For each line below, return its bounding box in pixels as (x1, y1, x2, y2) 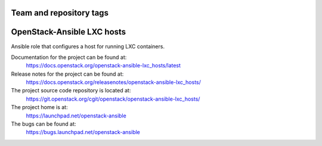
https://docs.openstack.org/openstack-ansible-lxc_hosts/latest (26, 62, 181, 69)
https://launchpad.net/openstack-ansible (26, 112, 126, 119)
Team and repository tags (11, 8, 109, 18)
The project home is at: (11, 104, 68, 111)
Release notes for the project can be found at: (11, 70, 124, 77)
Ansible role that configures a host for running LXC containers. (11, 42, 165, 50)
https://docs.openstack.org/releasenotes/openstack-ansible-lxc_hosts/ (26, 79, 201, 86)
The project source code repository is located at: (11, 87, 131, 94)
